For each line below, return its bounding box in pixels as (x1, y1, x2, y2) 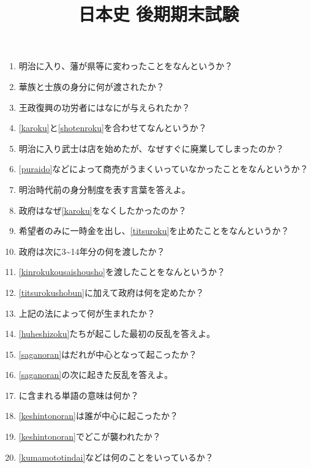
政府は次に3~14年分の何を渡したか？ (18, 244, 165, 257)
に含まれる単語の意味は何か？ (18, 388, 139, 401)
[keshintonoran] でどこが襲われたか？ (18, 430, 161, 443)
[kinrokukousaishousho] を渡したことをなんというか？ (18, 265, 225, 278)
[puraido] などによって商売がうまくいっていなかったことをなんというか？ (18, 162, 309, 175)
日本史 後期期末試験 (78, 1, 239, 26)
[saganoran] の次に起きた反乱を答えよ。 (18, 368, 173, 381)
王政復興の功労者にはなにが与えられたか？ (18, 100, 190, 113)
